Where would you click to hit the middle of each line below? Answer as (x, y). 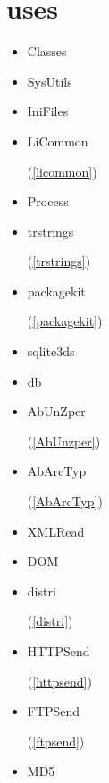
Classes (47, 51)
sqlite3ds (51, 351)
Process (48, 201)
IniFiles (48, 111)
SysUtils (50, 81)
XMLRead (56, 531)
